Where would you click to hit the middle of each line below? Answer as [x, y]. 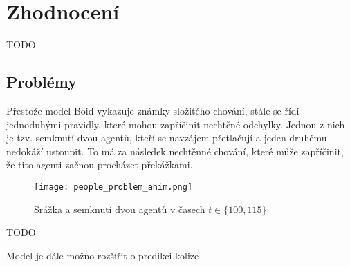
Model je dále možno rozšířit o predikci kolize [103, 255]
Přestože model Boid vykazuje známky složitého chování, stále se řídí [153, 110]
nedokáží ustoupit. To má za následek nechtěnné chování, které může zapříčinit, [175, 151]
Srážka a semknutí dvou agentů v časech [120, 209]
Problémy [42, 82]
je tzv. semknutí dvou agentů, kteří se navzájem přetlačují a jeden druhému [167, 138]
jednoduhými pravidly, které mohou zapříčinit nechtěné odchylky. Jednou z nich [176, 124]
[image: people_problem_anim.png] [113, 187]
